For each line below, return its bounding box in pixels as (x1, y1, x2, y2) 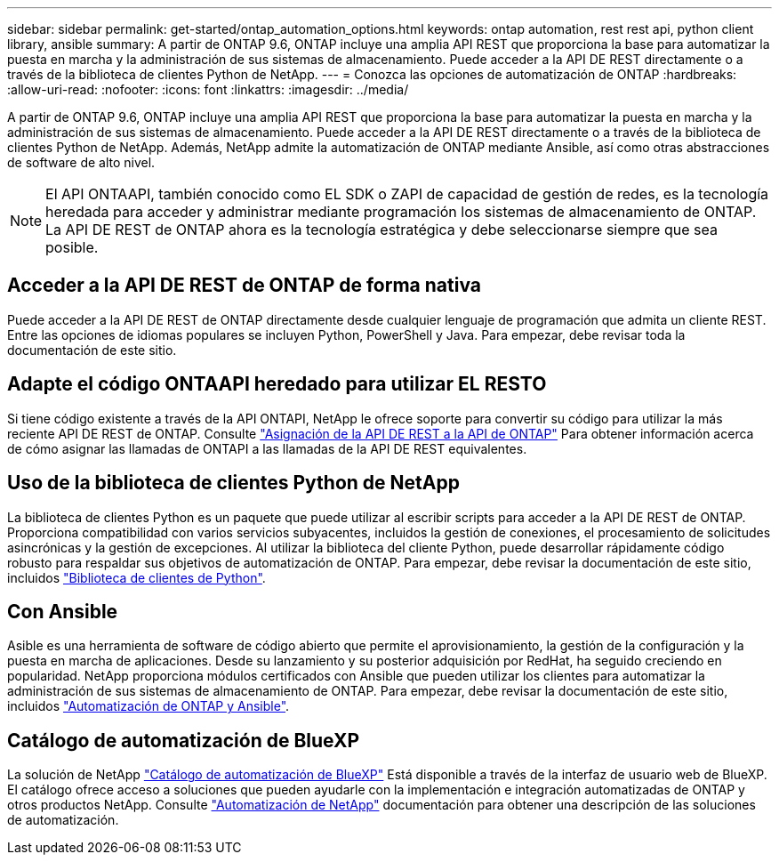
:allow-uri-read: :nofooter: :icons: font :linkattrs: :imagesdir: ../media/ (7, 82, 409, 97)
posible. (45, 238, 99, 256)
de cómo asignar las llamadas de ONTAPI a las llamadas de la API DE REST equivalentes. (7, 440, 527, 456)
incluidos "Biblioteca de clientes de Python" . (7, 569, 266, 585)
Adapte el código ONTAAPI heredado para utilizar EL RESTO (7, 373, 547, 396)
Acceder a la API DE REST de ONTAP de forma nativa (7, 274, 481, 297)
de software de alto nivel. (7, 155, 156, 170)
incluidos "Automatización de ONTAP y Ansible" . (7, 698, 290, 714)
